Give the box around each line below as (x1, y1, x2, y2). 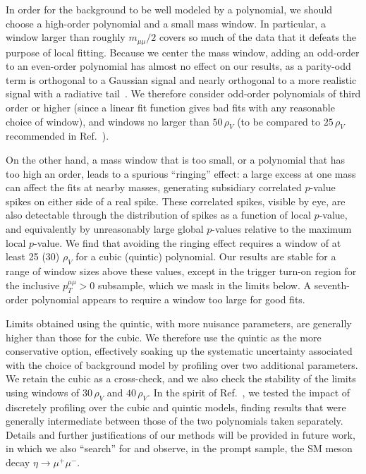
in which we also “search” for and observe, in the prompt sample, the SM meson (6, 441, 353, 456)
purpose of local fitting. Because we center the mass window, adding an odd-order (6, 44, 360, 59)
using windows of (6, 384, 80, 399)
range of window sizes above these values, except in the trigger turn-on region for (6, 263, 357, 278)
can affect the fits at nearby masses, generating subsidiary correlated (6, 180, 302, 195)
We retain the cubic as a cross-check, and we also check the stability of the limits (6, 371, 356, 386)
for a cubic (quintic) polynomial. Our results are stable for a (75, 249, 336, 264)
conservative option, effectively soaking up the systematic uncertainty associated (6, 344, 353, 358)
